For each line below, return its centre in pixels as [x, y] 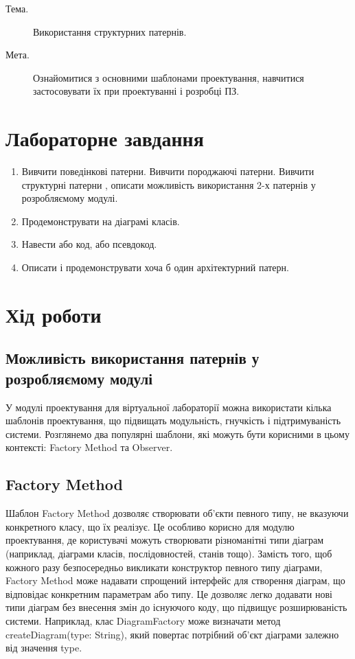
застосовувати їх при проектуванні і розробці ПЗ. [136, 91]
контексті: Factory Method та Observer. [89, 447]
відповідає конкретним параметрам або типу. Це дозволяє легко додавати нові [169, 593]
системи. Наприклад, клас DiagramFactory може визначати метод [143, 620]
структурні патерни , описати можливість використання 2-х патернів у [169, 184]
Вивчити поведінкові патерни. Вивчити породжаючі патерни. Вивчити [168, 171]
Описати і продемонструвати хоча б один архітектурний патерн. [155, 267]
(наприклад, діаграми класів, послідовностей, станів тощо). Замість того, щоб [169, 553]
